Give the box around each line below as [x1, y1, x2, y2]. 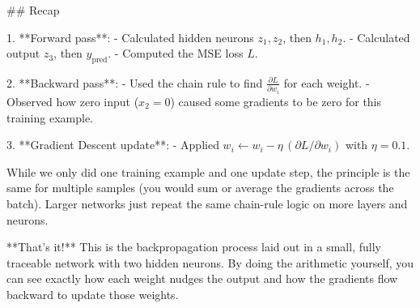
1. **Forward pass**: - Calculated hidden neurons [6, 28, 254, 45]
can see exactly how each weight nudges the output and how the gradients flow [6, 270, 398, 287]
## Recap [6, 2, 60, 18]
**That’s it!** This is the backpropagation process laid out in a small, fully [6, 238, 381, 255]
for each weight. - [283, 74, 370, 91]
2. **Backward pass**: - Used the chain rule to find [6, 74, 263, 91]
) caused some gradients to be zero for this [170, 92, 382, 109]
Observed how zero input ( [6, 92, 139, 109]
